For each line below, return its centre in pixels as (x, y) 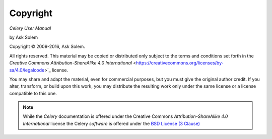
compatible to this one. (33, 93)
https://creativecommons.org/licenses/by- (180, 63)
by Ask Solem (23, 37)
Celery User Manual (30, 28)
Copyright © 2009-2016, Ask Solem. (47, 47)
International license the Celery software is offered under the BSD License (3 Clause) (111, 123)
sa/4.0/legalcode (27, 70)
